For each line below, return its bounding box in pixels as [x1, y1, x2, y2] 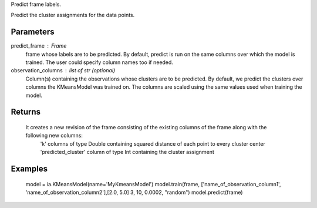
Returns [11, 107, 41, 117]
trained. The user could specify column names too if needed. [25, 59, 173, 66]
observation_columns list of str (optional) [11, 67, 116, 74]
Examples [11, 164, 48, 174]
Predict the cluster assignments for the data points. [11, 12, 135, 19]
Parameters [11, 27, 55, 37]
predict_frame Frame [11, 42, 67, 49]
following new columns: [25, 132, 83, 139]
